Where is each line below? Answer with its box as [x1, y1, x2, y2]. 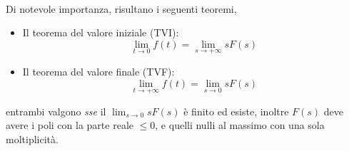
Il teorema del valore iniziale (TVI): [22, 25, 179, 40]
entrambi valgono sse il [6, 103, 106, 118]
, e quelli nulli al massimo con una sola [155, 118, 325, 132]
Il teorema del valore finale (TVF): [22, 64, 175, 78]
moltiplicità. [6, 132, 59, 146]
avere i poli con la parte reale [6, 118, 133, 132]
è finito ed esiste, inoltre [183, 103, 289, 118]
